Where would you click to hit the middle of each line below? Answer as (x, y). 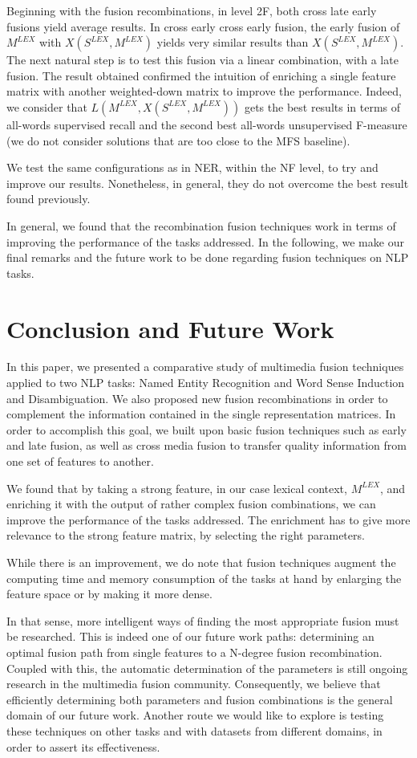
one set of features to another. (80, 461)
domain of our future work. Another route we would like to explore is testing (195, 715)
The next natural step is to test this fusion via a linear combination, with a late (202, 60)
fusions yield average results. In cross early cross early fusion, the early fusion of (203, 26)
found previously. (49, 199)
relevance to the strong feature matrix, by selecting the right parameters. (186, 535)
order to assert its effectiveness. (83, 746)
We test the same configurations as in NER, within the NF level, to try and (192, 167)
